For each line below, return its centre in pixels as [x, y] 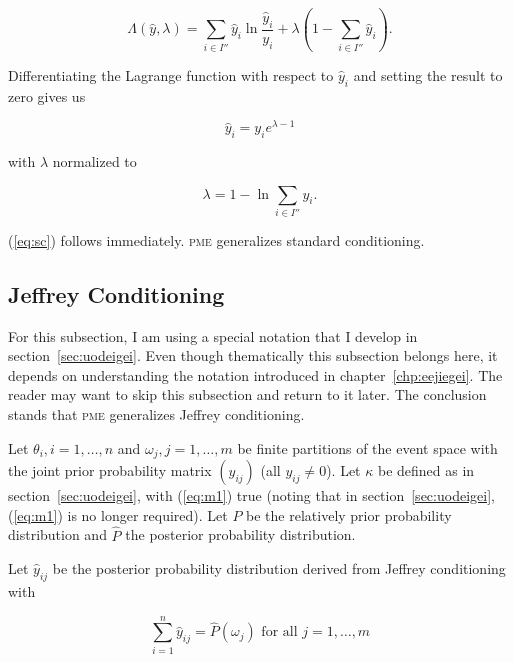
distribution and [57, 534]
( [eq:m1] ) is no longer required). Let [118, 514]
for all [279, 632]
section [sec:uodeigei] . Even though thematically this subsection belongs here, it [253, 355]
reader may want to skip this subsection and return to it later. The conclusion [247, 394]
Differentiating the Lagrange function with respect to [171, 74]
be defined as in [426, 470]
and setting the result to [428, 74]
